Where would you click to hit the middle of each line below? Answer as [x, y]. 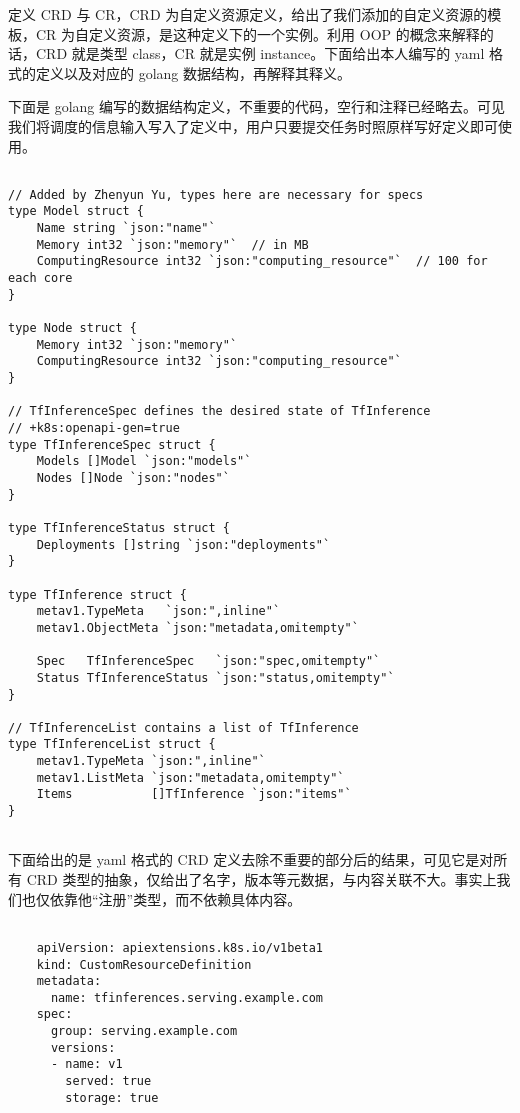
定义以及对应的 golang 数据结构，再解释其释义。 [193, 72]
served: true [108, 1081]
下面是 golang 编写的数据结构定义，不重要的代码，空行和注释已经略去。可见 [256, 106]
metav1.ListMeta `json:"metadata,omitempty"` [190, 777]
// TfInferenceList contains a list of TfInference [183, 727]
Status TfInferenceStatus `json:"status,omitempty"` [215, 677]
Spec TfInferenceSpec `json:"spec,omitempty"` [208, 661]
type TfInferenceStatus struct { [119, 527]
